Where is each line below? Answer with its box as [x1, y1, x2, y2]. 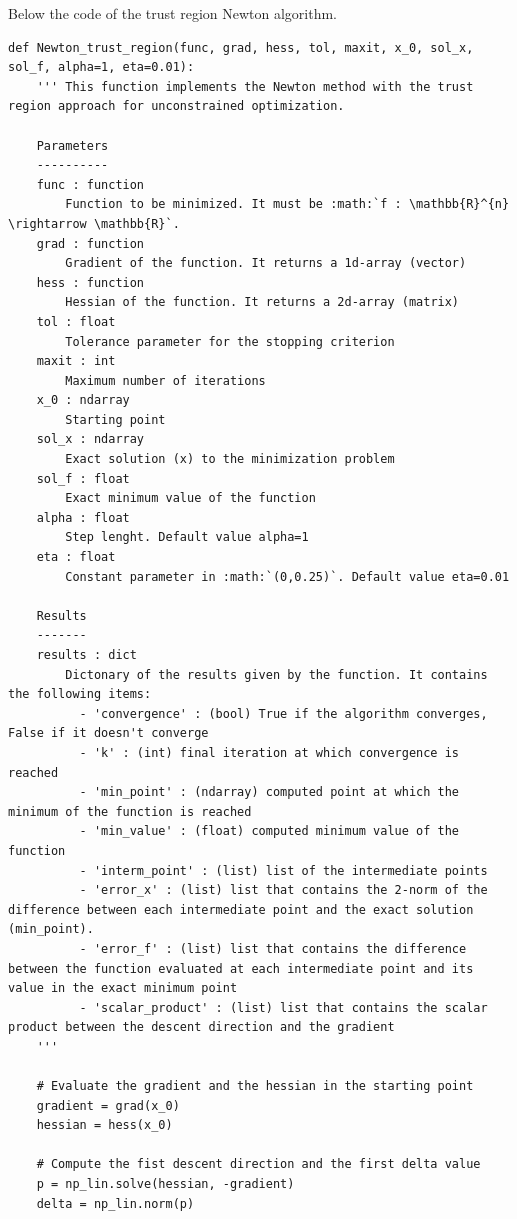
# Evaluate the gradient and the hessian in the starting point [36, 1079, 474, 1094]
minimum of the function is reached [8, 804, 252, 819]
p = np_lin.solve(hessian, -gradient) [36, 1177, 295, 1192]
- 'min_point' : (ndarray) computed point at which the [79, 785, 460, 800]
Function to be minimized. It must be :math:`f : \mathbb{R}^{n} [65, 197, 510, 212]
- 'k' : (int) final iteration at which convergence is [79, 745, 460, 760]
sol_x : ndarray [36, 432, 145, 447]
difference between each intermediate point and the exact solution [8, 902, 474, 917]
